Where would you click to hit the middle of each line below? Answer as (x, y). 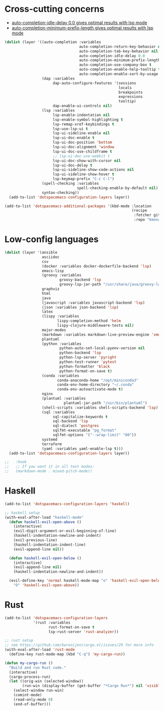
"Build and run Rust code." (38, 668)
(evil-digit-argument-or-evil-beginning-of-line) (65, 531)
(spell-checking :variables (70, 184)
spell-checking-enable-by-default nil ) (118, 188)
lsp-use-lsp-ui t (70, 129)
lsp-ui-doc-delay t (72, 165)
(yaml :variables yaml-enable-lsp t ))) (82, 448)
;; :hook (16, 462)
